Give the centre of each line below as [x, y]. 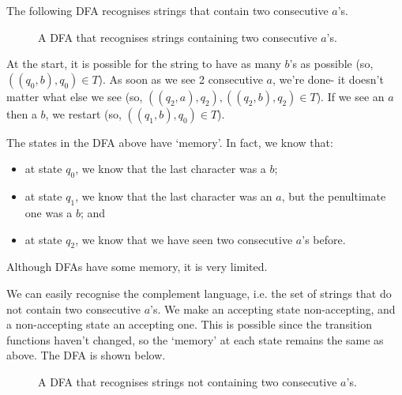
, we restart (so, [83, 113]
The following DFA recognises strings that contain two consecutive [167, 10]
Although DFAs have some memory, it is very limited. [137, 267]
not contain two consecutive [74, 308]
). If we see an [350, 96]
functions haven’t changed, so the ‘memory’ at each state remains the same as [195, 339]
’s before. [324, 239]
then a [22, 113]
